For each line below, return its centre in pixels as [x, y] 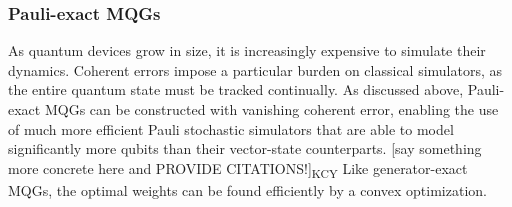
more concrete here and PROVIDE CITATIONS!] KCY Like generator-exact [238, 169]
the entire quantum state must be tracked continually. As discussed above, [236, 89]
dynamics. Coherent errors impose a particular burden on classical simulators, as [255, 69]
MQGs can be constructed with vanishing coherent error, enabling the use [271, 109]
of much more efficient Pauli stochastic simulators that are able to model [231, 128]
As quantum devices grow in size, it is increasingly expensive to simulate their [247, 50]
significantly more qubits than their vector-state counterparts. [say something [245, 148]
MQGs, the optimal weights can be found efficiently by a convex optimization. [247, 189]
